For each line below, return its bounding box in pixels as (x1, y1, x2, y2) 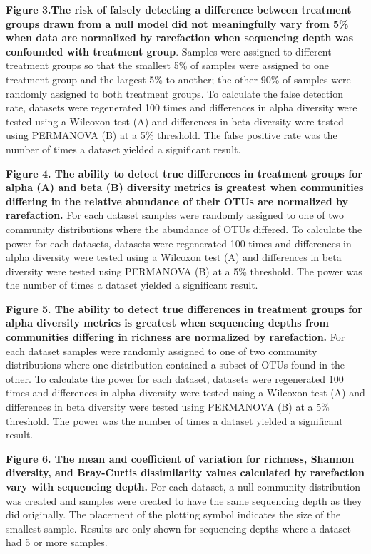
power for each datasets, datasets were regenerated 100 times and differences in (6, 235, 352, 250)
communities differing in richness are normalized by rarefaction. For (6, 329, 345, 344)
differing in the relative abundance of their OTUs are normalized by (6, 193, 349, 208)
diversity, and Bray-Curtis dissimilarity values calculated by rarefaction (6, 465, 365, 480)
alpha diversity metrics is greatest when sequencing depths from (6, 315, 329, 330)
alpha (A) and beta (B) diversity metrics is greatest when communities (6, 180, 364, 195)
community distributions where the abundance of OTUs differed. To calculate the (6, 221, 362, 236)
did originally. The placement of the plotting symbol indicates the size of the (6, 507, 341, 522)
